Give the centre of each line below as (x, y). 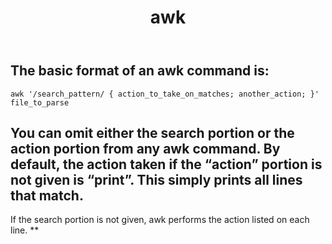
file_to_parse (40, 102)
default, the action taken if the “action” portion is (166, 164)
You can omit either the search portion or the (152, 133)
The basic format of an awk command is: (140, 71)
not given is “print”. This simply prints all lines (156, 180)
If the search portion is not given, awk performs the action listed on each (160, 220)
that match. (47, 195)
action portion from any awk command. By (145, 149)
